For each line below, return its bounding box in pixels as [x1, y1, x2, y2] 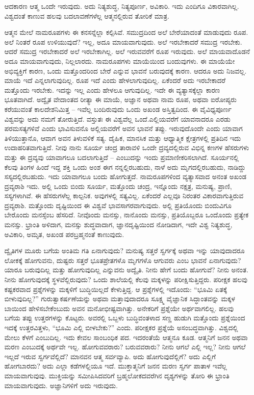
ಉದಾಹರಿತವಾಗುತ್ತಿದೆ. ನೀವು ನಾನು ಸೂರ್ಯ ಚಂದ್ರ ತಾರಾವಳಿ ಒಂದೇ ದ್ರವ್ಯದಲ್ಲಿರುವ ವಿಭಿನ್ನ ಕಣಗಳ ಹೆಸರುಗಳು [4, 142, 249, 153]
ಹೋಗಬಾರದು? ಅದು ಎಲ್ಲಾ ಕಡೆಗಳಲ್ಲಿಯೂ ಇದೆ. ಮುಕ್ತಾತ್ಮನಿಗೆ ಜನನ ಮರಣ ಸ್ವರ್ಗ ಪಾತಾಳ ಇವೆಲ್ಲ [4, 361, 227, 371]
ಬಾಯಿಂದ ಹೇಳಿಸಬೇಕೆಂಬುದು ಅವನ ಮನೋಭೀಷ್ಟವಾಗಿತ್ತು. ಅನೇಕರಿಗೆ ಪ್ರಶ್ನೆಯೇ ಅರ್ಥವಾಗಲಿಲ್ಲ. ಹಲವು [4, 303, 234, 313]
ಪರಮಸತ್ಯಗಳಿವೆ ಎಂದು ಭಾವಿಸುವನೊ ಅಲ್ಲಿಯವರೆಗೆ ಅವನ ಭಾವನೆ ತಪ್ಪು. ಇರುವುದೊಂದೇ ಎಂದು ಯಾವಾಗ [4, 123, 243, 133]
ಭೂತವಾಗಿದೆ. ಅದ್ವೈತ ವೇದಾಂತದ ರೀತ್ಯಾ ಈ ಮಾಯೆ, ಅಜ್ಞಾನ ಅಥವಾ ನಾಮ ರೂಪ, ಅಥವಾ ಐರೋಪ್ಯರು [4, 94, 237, 105]
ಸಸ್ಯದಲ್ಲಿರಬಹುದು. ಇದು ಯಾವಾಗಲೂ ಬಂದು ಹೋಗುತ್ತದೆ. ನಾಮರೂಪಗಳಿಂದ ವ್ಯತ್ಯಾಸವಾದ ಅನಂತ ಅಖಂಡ [4, 171, 247, 182]
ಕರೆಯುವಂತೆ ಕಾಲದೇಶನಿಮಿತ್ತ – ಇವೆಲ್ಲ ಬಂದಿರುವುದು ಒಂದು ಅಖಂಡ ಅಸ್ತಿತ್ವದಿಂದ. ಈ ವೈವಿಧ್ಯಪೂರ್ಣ [4, 104, 232, 114]
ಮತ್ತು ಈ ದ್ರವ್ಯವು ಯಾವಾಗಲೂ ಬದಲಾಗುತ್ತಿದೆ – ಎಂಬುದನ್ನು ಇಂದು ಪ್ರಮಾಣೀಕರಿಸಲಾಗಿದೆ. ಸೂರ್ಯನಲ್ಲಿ [4, 152, 239, 162]
